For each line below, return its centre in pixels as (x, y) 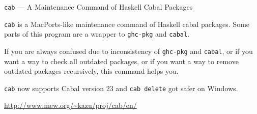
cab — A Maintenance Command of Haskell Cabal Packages (98, 7)
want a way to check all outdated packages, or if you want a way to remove (121, 61)
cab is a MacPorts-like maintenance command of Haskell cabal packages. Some (127, 24)
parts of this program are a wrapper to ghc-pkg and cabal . (97, 34)
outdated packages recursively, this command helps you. (91, 71)
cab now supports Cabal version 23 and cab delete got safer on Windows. (121, 88)
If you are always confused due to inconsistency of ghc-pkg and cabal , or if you (128, 51)
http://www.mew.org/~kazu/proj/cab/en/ (70, 105)
